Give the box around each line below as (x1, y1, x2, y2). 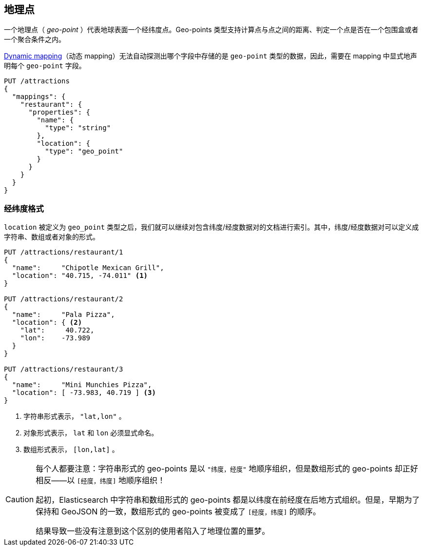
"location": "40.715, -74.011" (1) (12, 272, 148, 280)
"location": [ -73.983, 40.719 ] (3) (12, 389, 156, 397)
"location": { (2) (12, 318, 82, 327)
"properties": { (28, 108, 91, 117)
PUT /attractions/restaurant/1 (4, 248, 123, 256)
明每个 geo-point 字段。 (4, 61, 86, 70)
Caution (5, 494, 34, 505)
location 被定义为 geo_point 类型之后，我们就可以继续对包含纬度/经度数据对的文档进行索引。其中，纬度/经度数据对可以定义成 (4, 223, 419, 232)
